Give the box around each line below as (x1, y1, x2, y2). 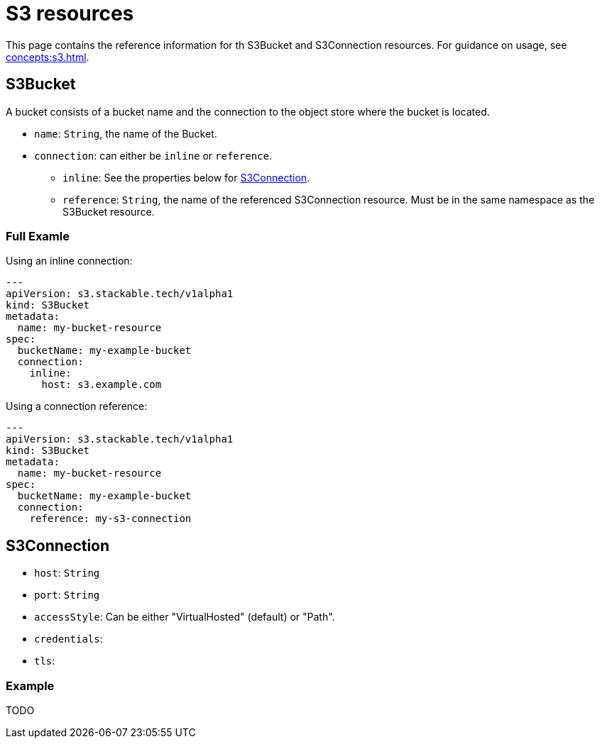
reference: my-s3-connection (29, 513, 192, 525)
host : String (34, 567, 100, 579)
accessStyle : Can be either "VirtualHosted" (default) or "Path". (34, 611, 335, 623)
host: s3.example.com (41, 379, 162, 391)
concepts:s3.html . (6, 50, 89, 63)
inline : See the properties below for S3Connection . (62, 171, 310, 184)
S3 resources (6, 1, 134, 26)
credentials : (34, 633, 103, 645)
